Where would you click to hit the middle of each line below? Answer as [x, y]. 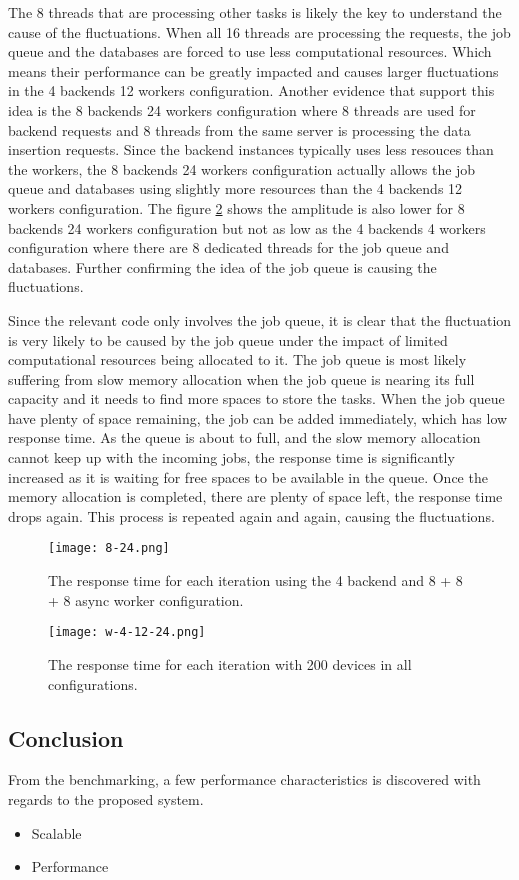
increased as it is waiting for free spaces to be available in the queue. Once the [248, 476]
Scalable [56, 832]
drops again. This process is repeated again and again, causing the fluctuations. [251, 515]
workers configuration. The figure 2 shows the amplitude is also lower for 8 [236, 207]
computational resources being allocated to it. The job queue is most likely [237, 359]
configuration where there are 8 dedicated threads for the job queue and [228, 247]
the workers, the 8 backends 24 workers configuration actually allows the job [242, 168]
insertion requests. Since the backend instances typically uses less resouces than [251, 149]
